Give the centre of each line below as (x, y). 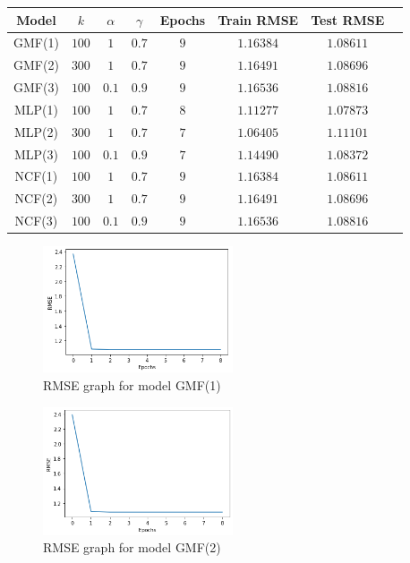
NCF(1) (36, 176)
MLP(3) (36, 154)
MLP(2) (36, 131)
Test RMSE (348, 19)
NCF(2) (36, 198)
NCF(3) (36, 221)
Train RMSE (258, 19)
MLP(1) (36, 109)
